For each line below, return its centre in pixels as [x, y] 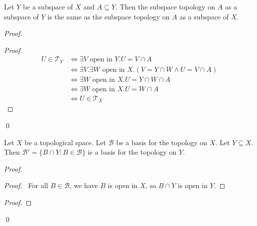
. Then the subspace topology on [165, 6]
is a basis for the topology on [132, 152]
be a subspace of [48, 6]
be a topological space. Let [65, 142]
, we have [84, 185]
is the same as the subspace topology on [109, 16]
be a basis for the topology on [162, 142]
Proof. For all [26, 185]
